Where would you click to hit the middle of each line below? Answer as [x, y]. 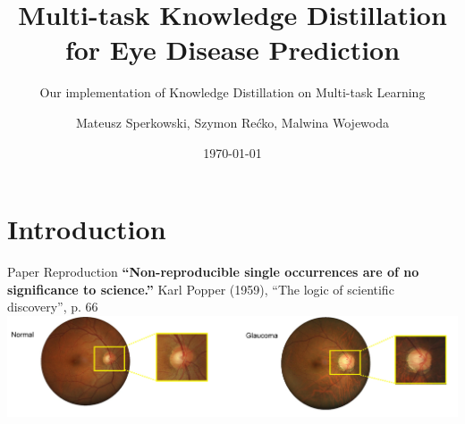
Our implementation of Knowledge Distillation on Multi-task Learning [232, 92]
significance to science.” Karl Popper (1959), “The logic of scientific [201, 289]
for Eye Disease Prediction [232, 50]
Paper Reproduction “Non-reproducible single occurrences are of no [213, 272]
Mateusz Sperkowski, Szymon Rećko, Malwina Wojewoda [232, 122]
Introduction [87, 229]
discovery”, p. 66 [53, 307]
